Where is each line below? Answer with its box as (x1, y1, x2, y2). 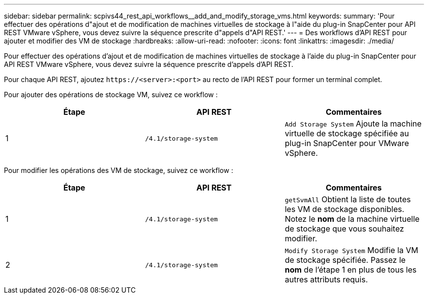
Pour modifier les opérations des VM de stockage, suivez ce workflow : (4, 166, 234, 174)
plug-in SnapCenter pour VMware (284, 138, 409, 148)
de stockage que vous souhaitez (284, 224, 404, 234)
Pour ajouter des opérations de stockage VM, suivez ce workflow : (4, 90, 218, 99)
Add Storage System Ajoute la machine (284, 119, 422, 128)
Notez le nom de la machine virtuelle (284, 214, 420, 224)
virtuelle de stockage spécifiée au (284, 128, 409, 138)
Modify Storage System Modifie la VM (284, 245, 419, 255)
